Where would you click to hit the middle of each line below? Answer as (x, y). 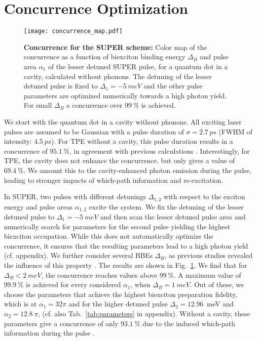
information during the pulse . (50, 333)
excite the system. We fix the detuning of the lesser (166, 206)
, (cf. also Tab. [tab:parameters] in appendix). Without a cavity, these (144, 313)
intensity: (18, 141)
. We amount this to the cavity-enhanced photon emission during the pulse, (137, 170)
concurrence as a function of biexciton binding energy (105, 57)
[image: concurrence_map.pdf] (73, 31)
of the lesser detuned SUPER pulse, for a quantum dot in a (138, 66)
